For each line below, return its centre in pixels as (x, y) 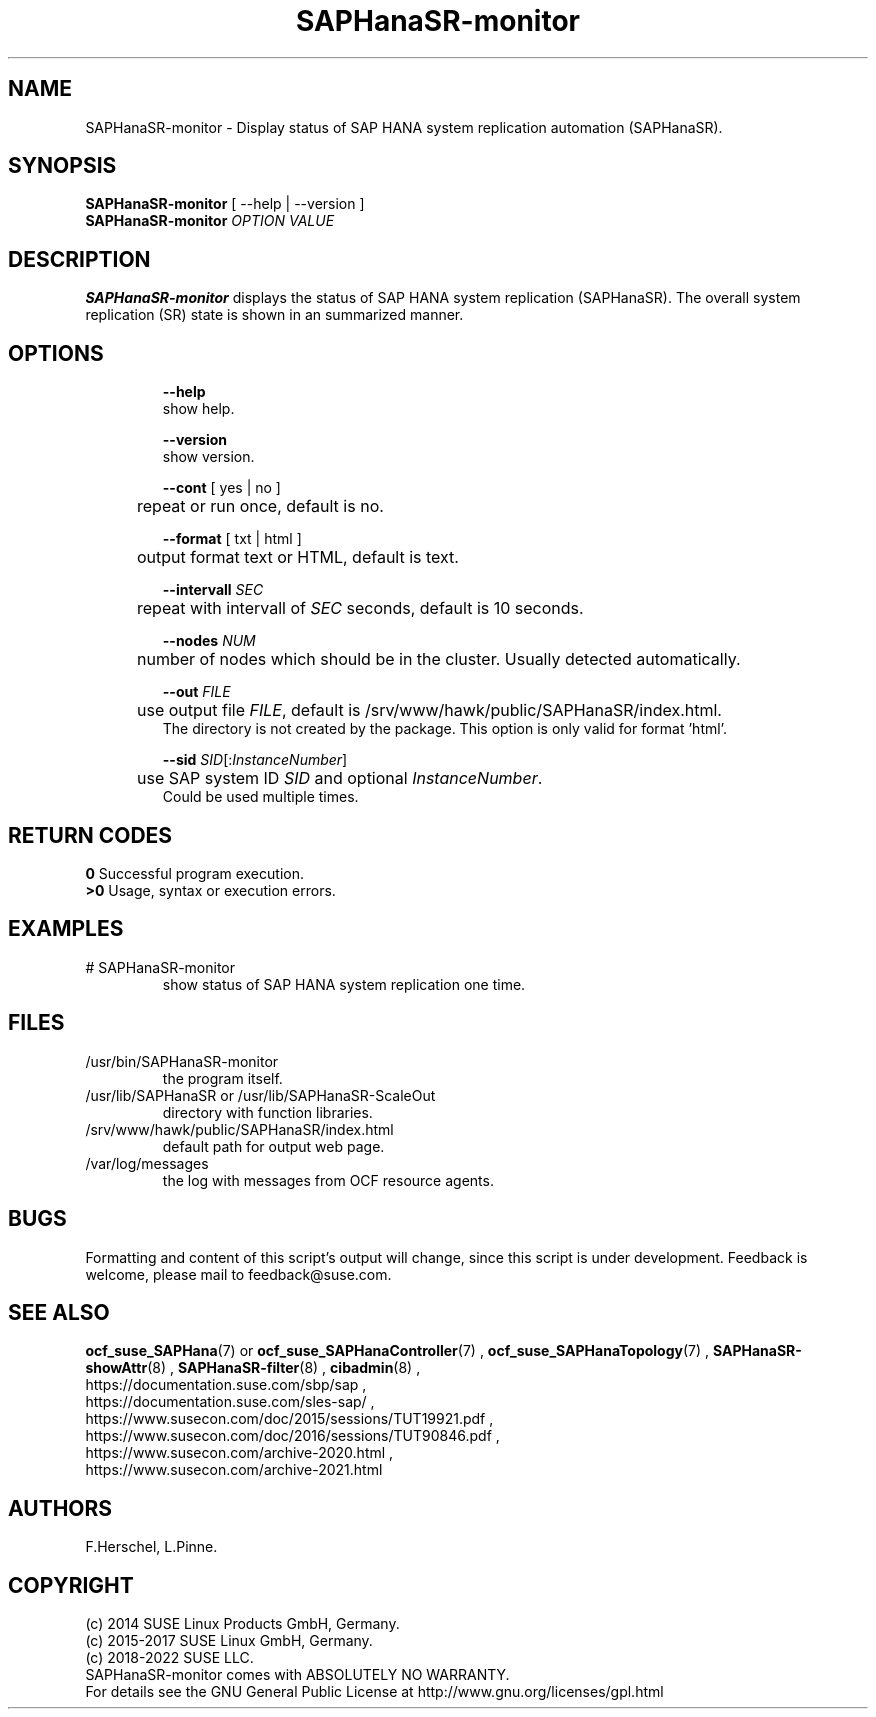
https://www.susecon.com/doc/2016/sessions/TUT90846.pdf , (292, 1436)
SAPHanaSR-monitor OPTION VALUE (210, 221)
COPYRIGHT (71, 1585)
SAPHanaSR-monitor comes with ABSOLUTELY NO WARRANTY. (297, 1675)
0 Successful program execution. (194, 873)
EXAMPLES (66, 929)
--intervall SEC (213, 590)
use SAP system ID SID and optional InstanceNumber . (340, 778)
